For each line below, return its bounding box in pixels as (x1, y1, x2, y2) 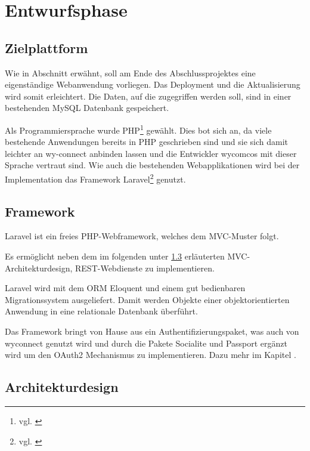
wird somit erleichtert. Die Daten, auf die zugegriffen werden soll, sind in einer (5, 89, 292, 102)
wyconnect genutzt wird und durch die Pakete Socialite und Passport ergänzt (5, 336, 287, 349)
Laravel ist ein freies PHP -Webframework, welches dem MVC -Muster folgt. (5, 230, 279, 242)
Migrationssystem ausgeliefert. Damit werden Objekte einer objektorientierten (5, 293, 290, 305)
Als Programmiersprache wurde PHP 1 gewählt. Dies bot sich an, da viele (5, 122, 272, 136)
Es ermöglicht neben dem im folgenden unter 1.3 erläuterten (5, 250, 225, 262)
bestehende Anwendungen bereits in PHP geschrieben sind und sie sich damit (5, 135, 288, 148)
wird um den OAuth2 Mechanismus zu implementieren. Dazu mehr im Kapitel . (5, 348, 296, 361)
